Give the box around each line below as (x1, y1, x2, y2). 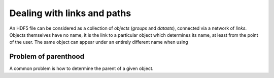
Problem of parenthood (9, 52, 85, 61)
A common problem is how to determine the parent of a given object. (9, 65, 154, 71)
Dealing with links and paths (9, 8, 131, 19)
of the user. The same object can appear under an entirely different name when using (9, 39, 188, 45)
